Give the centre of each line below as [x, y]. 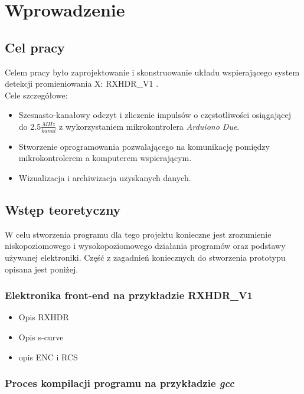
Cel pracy [35, 47]
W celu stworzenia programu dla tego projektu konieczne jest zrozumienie [138, 234]
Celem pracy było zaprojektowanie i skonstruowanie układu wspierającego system [152, 72]
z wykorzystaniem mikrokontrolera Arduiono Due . [149, 126]
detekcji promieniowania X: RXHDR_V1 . [82, 83]
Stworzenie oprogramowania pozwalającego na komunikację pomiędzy [144, 146]
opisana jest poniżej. [42, 269]
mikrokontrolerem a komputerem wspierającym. [105, 158]
